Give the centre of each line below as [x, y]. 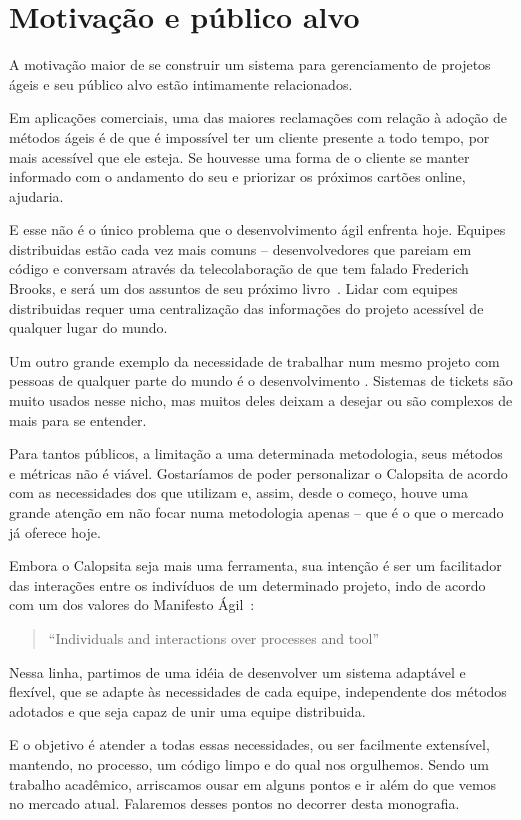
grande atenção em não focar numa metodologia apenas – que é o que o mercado [256, 512]
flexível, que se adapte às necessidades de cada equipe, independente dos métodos [258, 691]
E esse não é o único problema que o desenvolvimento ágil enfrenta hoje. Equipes [257, 229]
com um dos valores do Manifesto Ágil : [132, 604]
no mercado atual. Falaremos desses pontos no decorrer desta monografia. [234, 803]
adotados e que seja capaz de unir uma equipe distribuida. [187, 710]
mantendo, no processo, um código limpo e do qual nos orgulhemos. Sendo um [249, 763]
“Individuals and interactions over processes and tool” [214, 637]
